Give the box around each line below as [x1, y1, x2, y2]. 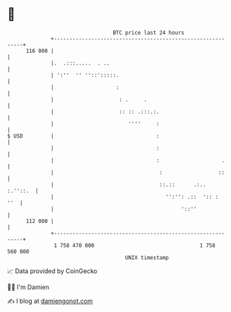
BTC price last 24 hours [112, 29, 185, 36]
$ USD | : [7, 132, 160, 140]
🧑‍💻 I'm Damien [7, 283, 50, 291]
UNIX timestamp [125, 254, 169, 261]
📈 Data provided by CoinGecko [7, 267, 98, 275]
